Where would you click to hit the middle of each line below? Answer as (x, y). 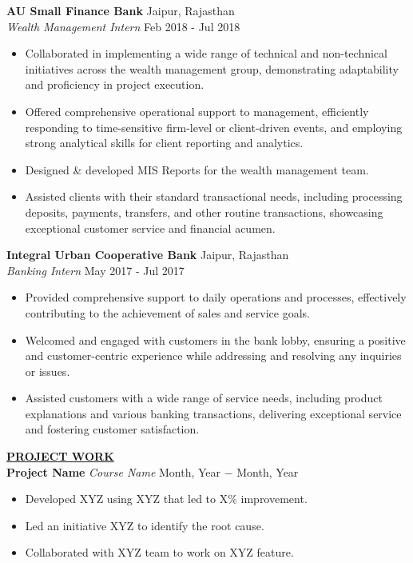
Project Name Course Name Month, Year (114, 471)
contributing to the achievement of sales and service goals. (167, 312)
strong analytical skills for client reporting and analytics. (164, 143)
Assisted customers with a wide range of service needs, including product (204, 398)
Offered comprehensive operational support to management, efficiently (197, 111)
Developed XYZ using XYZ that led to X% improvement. (166, 499)
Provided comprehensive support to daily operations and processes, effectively (216, 297)
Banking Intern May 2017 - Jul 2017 (95, 270)
